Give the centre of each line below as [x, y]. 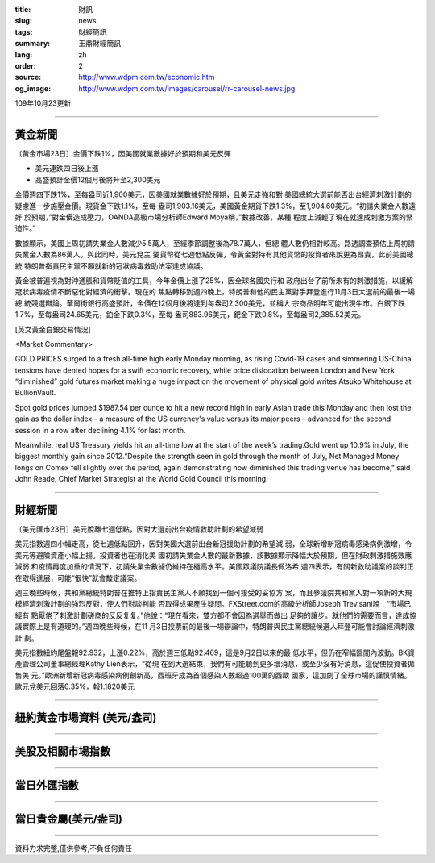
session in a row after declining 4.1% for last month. [100, 430]
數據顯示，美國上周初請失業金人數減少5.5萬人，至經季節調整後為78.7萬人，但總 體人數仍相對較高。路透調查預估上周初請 [215, 243]
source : [28, 77]
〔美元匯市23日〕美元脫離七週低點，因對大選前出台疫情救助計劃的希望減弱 [139, 529]
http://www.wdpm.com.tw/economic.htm [147, 77]
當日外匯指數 [47, 785]
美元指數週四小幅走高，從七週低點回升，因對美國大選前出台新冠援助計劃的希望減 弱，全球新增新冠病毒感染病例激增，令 [213, 544]
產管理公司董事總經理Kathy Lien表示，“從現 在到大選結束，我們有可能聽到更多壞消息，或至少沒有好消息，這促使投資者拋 [215, 664]
